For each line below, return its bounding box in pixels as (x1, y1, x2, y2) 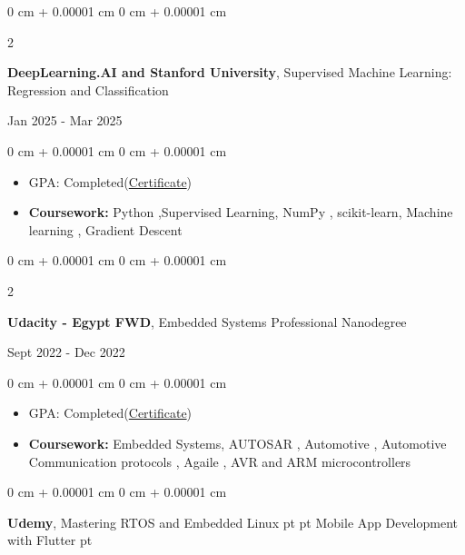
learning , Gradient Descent (28, 220, 183, 239)
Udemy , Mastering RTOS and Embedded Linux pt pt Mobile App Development (7, 512, 459, 531)
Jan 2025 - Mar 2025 (7, 111, 123, 130)
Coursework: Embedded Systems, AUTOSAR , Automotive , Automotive (28, 433, 447, 452)
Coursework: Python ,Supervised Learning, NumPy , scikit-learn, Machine (28, 203, 453, 222)
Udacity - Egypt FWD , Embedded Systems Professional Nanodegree (7, 312, 407, 331)
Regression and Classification (7, 80, 169, 99)
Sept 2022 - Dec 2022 (7, 342, 125, 362)
